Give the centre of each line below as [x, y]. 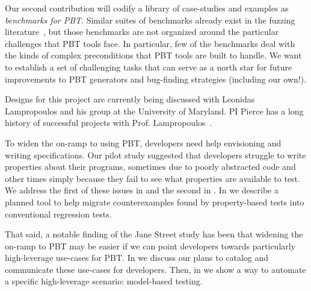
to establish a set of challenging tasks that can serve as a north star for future [149, 67]
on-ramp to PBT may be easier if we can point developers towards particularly [150, 246]
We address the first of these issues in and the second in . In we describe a [142, 190]
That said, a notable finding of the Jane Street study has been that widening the [154, 234]
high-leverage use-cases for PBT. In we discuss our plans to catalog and [137, 258]
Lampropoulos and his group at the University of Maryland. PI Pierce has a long [154, 111]
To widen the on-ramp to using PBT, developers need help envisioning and [143, 142]
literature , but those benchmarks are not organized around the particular [142, 32]
